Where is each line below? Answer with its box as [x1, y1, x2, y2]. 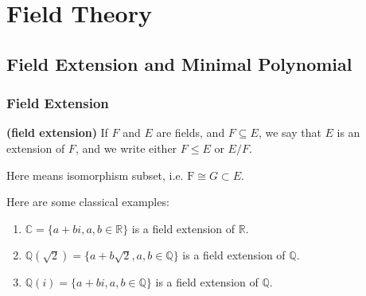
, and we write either [75, 139, 177, 156]
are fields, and [156, 124, 225, 141]
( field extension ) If [6, 124, 108, 141]
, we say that [258, 124, 321, 141]
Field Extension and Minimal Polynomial [6, 51, 352, 76]
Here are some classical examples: [6, 193, 169, 210]
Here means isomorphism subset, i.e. [6, 166, 184, 183]
